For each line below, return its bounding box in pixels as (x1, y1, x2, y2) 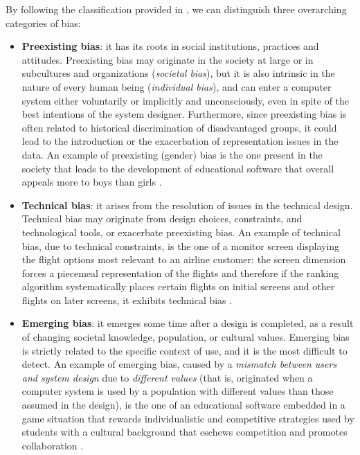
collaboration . (21, 438, 84, 452)
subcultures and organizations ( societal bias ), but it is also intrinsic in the (21, 66, 335, 80)
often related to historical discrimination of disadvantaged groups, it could (21, 120, 337, 134)
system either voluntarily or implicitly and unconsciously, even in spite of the (21, 93, 350, 107)
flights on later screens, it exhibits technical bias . (21, 292, 233, 307)
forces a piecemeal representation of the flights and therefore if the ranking (21, 265, 339, 280)
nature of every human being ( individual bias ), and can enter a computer (21, 79, 332, 93)
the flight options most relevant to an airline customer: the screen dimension (21, 252, 346, 267)
